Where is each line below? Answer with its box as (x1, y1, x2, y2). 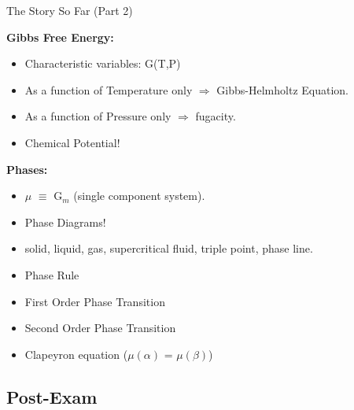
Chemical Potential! (24, 134, 120, 150)
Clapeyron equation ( (24, 345, 128, 362)
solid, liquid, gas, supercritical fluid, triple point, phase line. (24, 240, 313, 257)
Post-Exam (6, 384, 98, 408)
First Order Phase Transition (24, 293, 165, 309)
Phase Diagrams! (24, 213, 106, 230)
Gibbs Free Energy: (6, 28, 114, 45)
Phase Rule (24, 266, 79, 283)
